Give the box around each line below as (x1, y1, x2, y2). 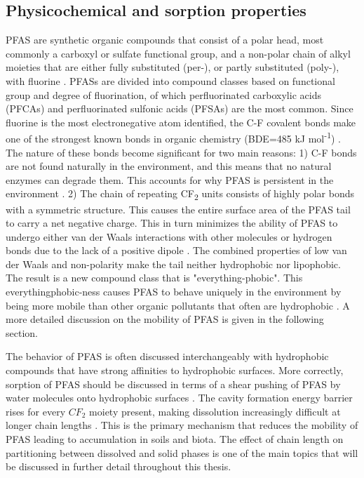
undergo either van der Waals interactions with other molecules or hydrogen (6, 229, 332, 244)
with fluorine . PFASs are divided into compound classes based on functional (6, 73, 335, 88)
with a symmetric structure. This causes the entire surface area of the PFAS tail (6, 201, 351, 216)
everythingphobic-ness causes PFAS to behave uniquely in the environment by (6, 284, 342, 299)
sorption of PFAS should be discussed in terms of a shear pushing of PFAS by (6, 376, 341, 391)
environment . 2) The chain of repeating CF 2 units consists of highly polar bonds (6, 186, 354, 203)
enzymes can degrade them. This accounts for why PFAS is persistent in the (6, 172, 334, 187)
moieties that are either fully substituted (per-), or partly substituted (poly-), (6, 60, 339, 74)
